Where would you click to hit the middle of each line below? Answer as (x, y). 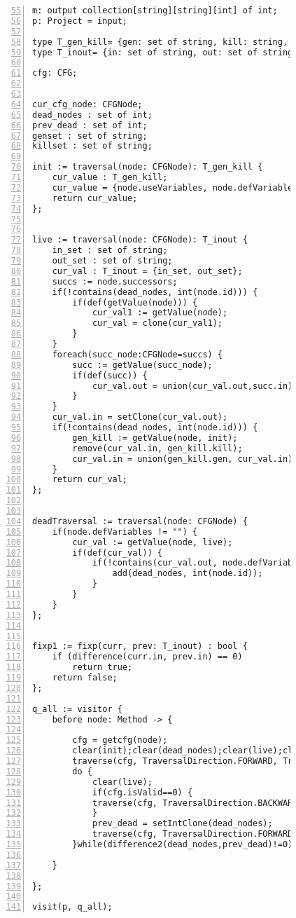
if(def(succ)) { (110, 375)
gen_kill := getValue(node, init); (155, 438)
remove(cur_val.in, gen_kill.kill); (157, 448)
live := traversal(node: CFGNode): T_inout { (140, 240)
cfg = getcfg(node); (120, 740)
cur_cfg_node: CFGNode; (87, 104)
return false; (85, 678)
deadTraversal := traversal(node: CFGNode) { (140, 521)
